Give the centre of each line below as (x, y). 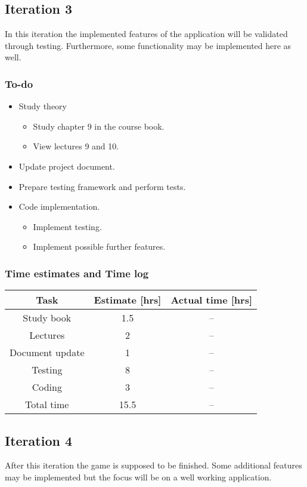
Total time (47, 405)
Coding (47, 387)
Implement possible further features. (99, 246)
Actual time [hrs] (212, 300)
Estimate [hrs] (128, 300)
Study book (47, 318)
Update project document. (67, 166)
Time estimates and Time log (77, 273)
